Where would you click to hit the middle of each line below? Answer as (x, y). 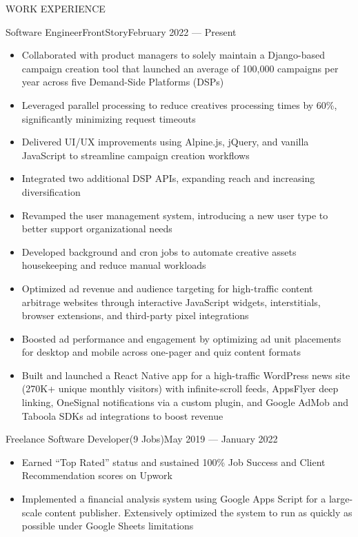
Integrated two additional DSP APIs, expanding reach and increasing (168, 178)
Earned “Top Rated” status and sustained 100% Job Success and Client (173, 462)
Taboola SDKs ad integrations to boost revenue (122, 415)
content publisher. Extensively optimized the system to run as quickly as (199, 512)
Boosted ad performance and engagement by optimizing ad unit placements (181, 338)
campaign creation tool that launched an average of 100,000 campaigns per (180, 68)
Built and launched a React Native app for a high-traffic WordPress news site (186, 375)
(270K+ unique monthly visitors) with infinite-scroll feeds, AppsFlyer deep (180, 388)
